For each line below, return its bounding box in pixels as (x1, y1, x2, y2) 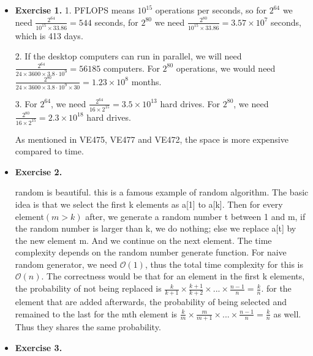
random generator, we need (15, 257, 117, 270)
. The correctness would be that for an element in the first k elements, (41, 270, 305, 282)
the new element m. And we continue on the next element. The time (15, 233, 272, 246)
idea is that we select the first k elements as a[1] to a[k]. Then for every (15, 197, 283, 210)
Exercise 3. (15, 341, 62, 354)
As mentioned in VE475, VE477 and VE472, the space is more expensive (15, 132, 288, 145)
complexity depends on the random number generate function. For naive (15, 246, 287, 259)
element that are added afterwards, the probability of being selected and (15, 295, 287, 308)
